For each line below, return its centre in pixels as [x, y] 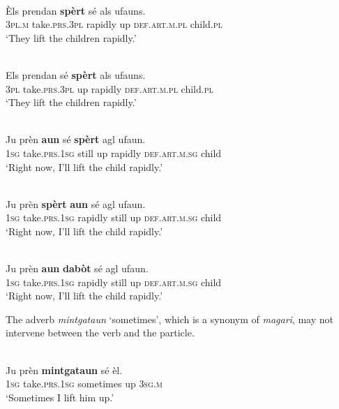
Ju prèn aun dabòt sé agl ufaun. [77, 268]
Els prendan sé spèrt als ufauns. [76, 74]
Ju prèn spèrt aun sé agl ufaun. [76, 203]
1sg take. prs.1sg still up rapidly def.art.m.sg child [114, 153]
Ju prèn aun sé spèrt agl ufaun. [76, 139]
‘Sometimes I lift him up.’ [60, 397]
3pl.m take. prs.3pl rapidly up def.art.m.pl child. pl [114, 24]
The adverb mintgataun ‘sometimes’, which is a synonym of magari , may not [169, 319]
